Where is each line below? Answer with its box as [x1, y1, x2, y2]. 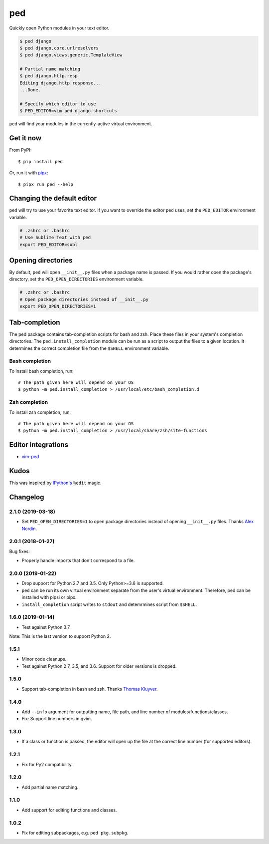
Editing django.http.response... [19, 80, 102, 86]
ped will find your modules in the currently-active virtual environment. [9, 121, 152, 127]
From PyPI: [9, 147, 32, 153]
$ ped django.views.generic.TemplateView [19, 52, 123, 58]
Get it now [9, 134, 42, 142]
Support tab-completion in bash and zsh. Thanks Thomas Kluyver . [21, 686, 158, 692]
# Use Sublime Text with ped [19, 235, 91, 241]
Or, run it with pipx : [9, 170, 48, 176]
